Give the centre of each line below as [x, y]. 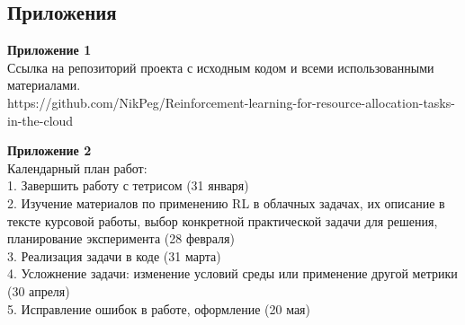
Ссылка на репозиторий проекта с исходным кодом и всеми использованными [221, 67]
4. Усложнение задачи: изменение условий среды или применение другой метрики [232, 273]
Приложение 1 [49, 50]
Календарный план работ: [77, 167]
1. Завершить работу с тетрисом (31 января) [128, 185]
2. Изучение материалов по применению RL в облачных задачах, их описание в [226, 202]
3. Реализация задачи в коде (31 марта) [114, 255]
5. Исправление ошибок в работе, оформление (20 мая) [159, 308]
